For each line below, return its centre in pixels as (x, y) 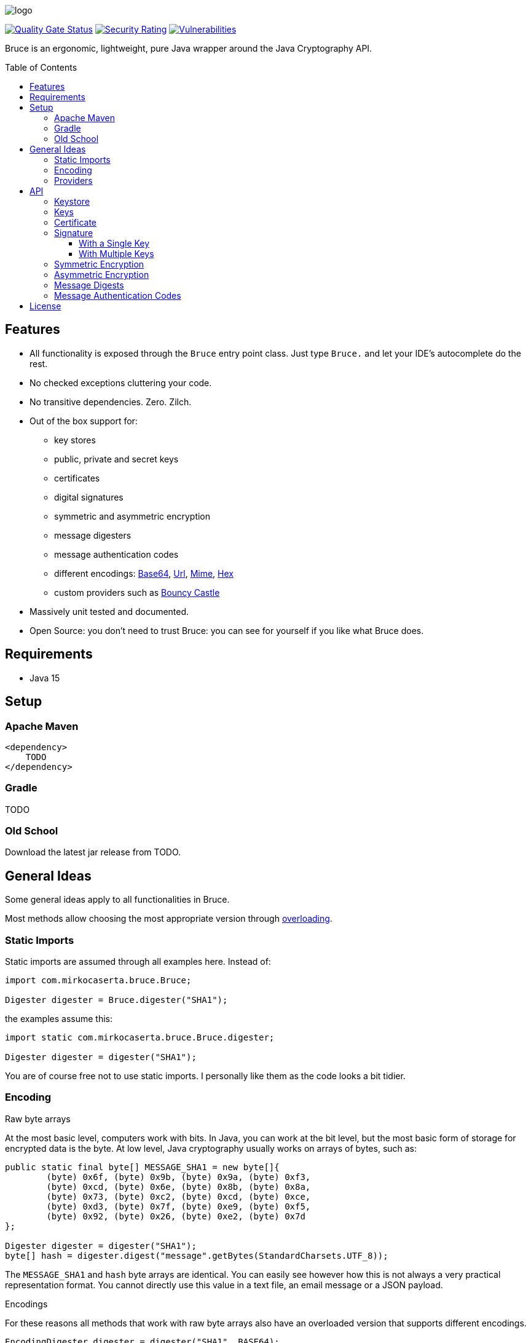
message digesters (93, 535)
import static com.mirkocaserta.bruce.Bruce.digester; (140, 1037)
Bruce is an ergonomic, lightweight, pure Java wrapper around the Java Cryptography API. (189, 48)
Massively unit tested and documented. (109, 611)
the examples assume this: (59, 1019)
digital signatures (89, 497)
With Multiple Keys (116, 254)
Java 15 (45, 678)
